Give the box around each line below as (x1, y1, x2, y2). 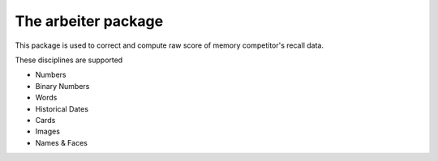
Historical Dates (35, 104, 89, 113)
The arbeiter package (15, 12, 164, 30)
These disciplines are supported (15, 55, 123, 65)
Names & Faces (35, 138, 88, 147)
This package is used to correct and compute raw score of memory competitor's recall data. (15, 40, 324, 50)
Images (35, 126, 61, 137)
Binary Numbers (35, 81, 90, 91)
